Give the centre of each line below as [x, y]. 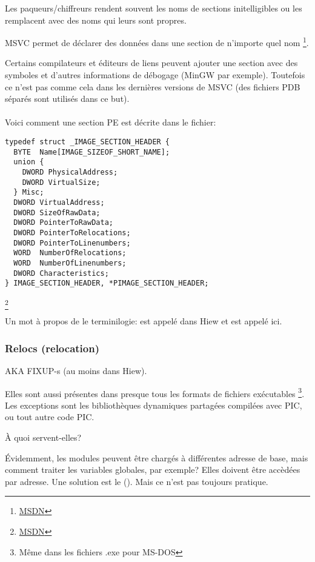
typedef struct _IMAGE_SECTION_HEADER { [88, 142]
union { [29, 162]
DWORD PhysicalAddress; [70, 172]
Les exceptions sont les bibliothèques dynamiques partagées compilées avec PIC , [154, 405]
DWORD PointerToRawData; [63, 223]
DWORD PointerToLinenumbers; [72, 243]
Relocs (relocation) [52, 348]
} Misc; [29, 192]
